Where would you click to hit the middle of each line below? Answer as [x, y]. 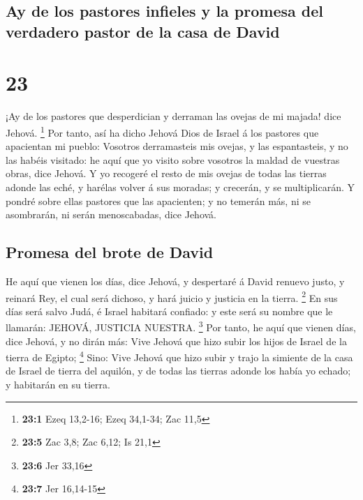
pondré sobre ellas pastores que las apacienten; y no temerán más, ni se [158, 200]
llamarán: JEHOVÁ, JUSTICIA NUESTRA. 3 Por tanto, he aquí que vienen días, [181, 326]
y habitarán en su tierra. [58, 385]
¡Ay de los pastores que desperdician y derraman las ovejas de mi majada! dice [173, 116]
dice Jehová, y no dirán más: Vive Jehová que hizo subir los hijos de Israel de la [176, 341]
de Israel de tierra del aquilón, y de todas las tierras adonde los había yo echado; [178, 371]
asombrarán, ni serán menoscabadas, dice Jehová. [111, 214]
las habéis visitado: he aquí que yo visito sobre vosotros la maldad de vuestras [173, 159]
